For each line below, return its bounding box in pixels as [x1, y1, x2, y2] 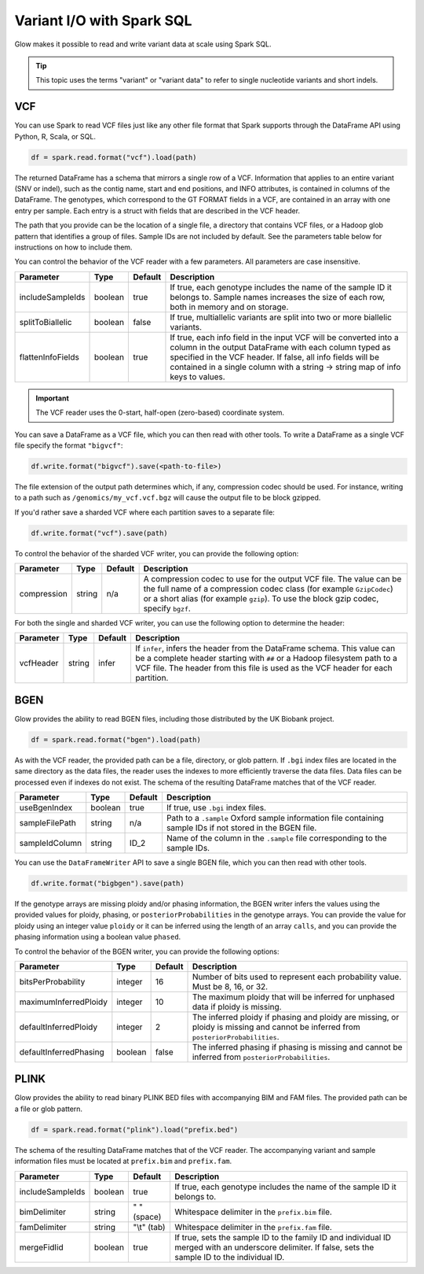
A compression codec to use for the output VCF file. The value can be [143, 574, 402, 584]
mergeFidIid [19, 1242, 64, 1253]
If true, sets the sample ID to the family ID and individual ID [174, 1232, 392, 1243]
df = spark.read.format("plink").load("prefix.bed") [31, 1125, 239, 1134]
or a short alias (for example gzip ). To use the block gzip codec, [143, 593, 379, 604]
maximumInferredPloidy [19, 996, 108, 1007]
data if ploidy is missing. [192, 1001, 282, 1012]
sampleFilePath [19, 818, 76, 829]
